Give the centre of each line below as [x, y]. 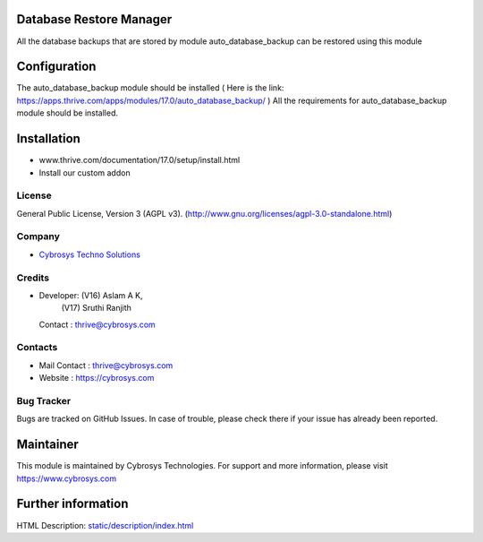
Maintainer [48, 445]
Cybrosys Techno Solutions [89, 254]
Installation [48, 139]
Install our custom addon [85, 172]
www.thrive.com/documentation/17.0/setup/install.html [140, 160]
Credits [33, 278]
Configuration [56, 67]
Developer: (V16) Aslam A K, [91, 295]
